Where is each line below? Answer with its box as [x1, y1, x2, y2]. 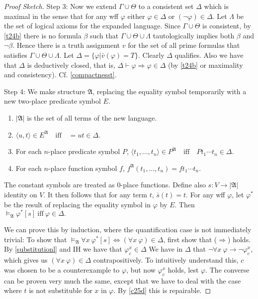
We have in [149, 244, 183, 254]
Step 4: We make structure [4, 86, 86, 96]
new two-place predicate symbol [4, 96, 101, 106]
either [127, 10, 145, 21]
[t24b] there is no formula [4, 30, 82, 40]
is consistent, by [202, 20, 251, 31]
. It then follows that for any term [43, 189, 147, 199]
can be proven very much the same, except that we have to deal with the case [4, 275, 241, 286]
